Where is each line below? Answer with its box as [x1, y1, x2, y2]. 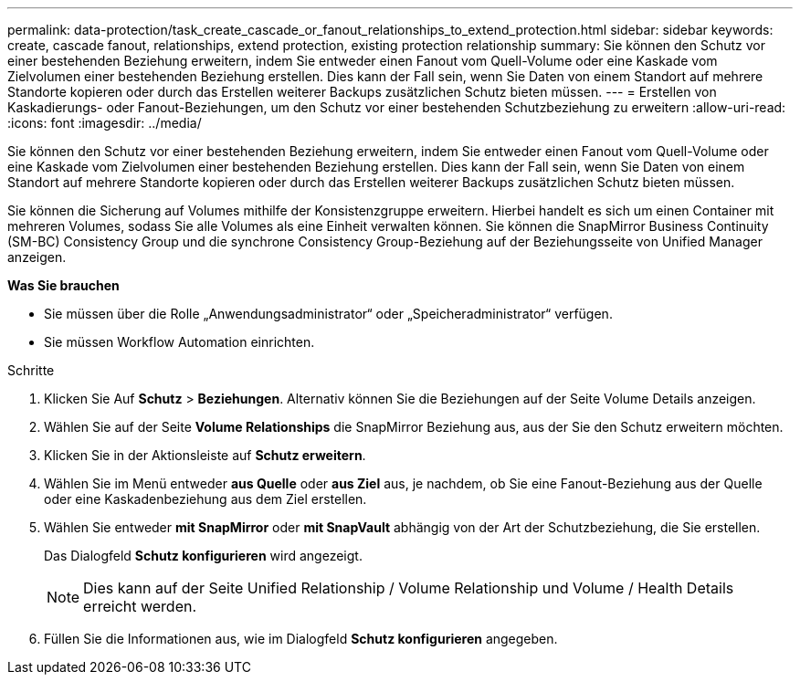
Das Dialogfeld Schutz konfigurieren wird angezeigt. [44, 548, 363, 563]
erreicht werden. [83, 597, 197, 615]
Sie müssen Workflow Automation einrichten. [44, 334, 315, 350]
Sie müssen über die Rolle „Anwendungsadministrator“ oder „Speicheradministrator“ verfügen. [44, 306, 613, 321]
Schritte [7, 362, 55, 378]
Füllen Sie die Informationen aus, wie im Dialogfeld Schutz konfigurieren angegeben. [44, 631, 558, 646]
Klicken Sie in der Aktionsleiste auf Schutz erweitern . [44, 447, 366, 463]
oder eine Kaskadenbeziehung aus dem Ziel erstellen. [44, 491, 367, 507]
